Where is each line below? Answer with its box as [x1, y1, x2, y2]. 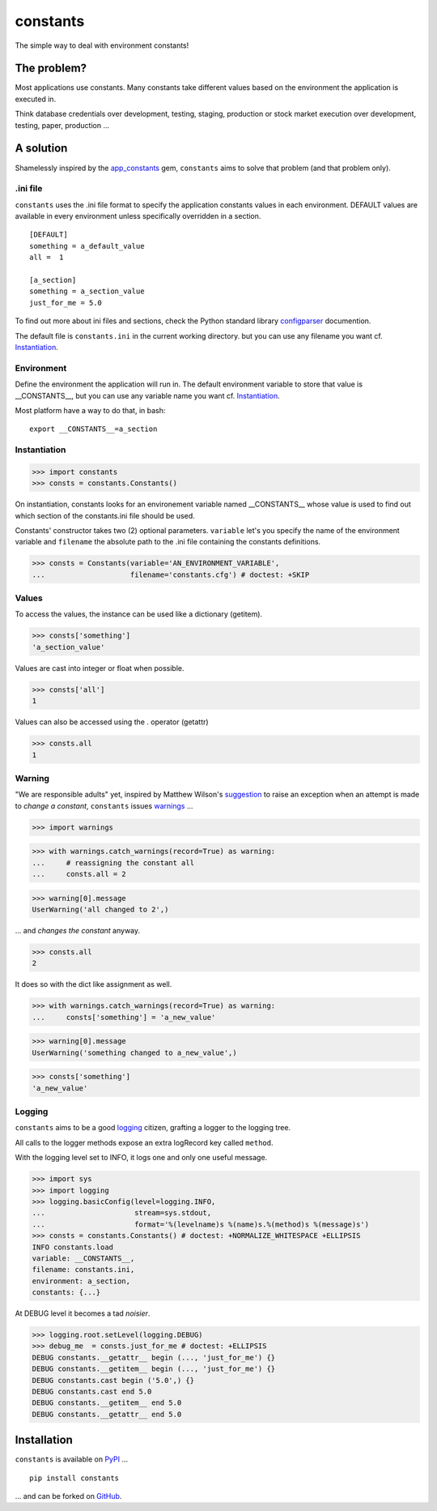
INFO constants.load [32, 1242, 113, 1252]
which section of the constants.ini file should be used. [15, 510, 196, 520]
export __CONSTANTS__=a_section [29, 425, 158, 433]
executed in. [15, 94, 57, 104]
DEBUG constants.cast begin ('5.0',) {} [32, 1376, 194, 1385]
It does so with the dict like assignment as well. [15, 980, 172, 989]
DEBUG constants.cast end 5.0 [32, 1387, 152, 1396]
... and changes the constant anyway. [15, 926, 141, 935]
